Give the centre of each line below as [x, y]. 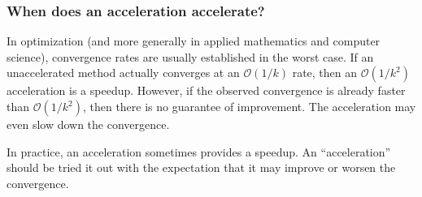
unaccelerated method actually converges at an [123, 73]
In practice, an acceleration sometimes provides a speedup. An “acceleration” [199, 151]
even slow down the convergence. [88, 124]
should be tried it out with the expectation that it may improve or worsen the [201, 167]
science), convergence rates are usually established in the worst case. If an [190, 56]
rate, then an [325, 73]
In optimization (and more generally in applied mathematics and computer [194, 41]
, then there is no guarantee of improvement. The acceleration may [249, 106]
